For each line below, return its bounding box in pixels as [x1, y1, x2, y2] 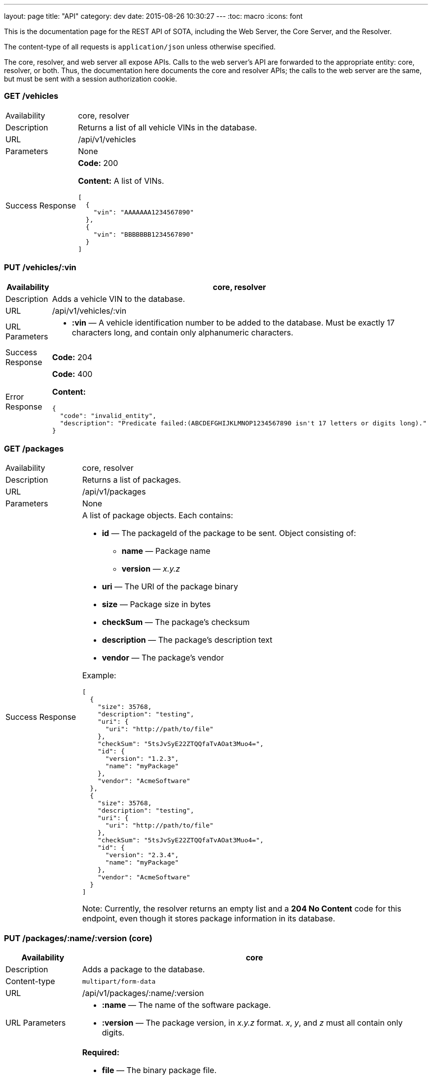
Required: [82, 1047, 120, 1057]
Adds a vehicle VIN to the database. [52, 293, 185, 304]
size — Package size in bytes [102, 599, 211, 610]
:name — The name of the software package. [102, 1000, 271, 1010]
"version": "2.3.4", [105, 851, 179, 859]
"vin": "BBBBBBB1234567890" [93, 230, 194, 238]
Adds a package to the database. [82, 964, 205, 974]
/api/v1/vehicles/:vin [52, 305, 127, 316]
